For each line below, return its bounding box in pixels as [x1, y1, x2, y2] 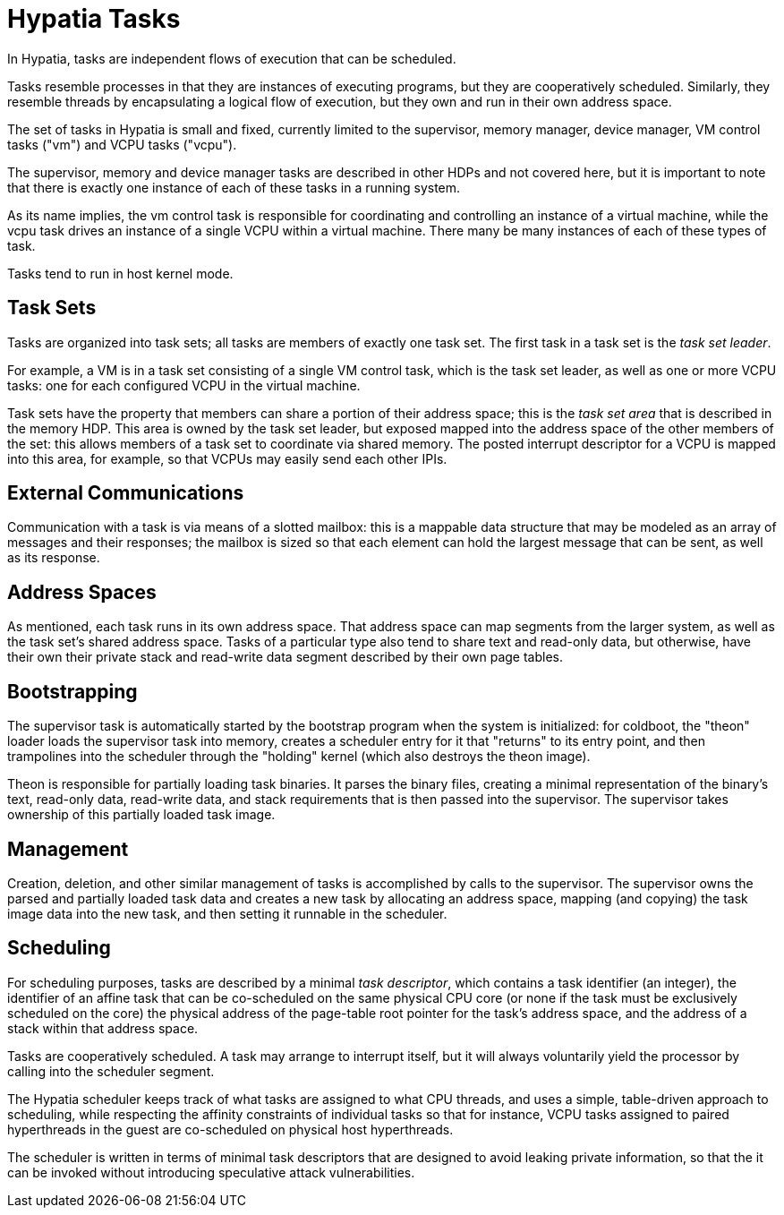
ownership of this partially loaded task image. [7, 807, 276, 823]
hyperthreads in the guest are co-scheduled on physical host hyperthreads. [7, 1121, 454, 1137]
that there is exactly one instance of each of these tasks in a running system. [7, 179, 461, 195]
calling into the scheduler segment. [7, 1063, 215, 1079]
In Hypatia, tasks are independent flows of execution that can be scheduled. [7, 50, 456, 66]
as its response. [7, 550, 100, 566]
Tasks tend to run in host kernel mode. [7, 265, 234, 281]
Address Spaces [7, 580, 157, 603]
